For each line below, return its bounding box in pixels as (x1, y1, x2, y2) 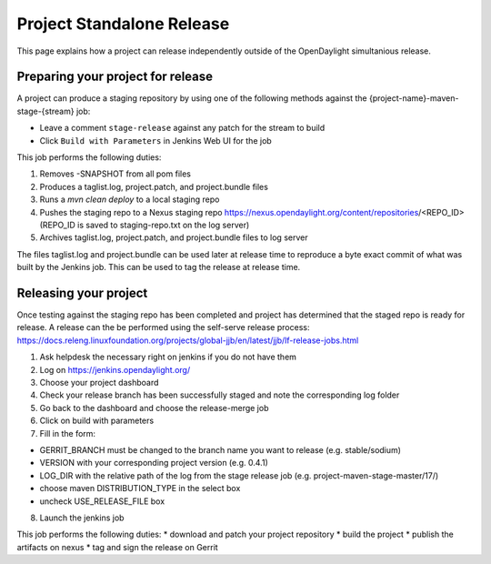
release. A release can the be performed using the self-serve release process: (16, 322, 310, 333)
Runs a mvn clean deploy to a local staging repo (39, 194, 220, 205)
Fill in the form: (39, 428, 95, 438)
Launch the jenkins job (39, 512, 125, 523)
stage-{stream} (16, 106, 75, 116)
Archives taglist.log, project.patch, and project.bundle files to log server (39, 232, 308, 243)
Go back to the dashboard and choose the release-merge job (39, 402, 269, 413)
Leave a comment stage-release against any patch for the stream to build (39, 123, 326, 134)
